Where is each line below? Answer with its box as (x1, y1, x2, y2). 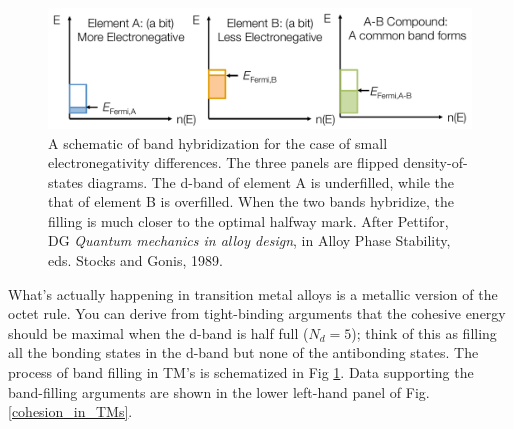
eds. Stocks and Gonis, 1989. (48, 250, 223, 271)
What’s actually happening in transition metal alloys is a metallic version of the (8, 283, 498, 304)
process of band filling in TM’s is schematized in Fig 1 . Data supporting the (8, 362, 474, 383)
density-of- (403, 152, 468, 173)
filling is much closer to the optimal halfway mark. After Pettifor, (48, 210, 449, 231)
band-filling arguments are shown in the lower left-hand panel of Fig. (8, 381, 430, 402)
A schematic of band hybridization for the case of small (48, 132, 388, 153)
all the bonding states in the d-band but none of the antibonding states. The (8, 342, 479, 363)
